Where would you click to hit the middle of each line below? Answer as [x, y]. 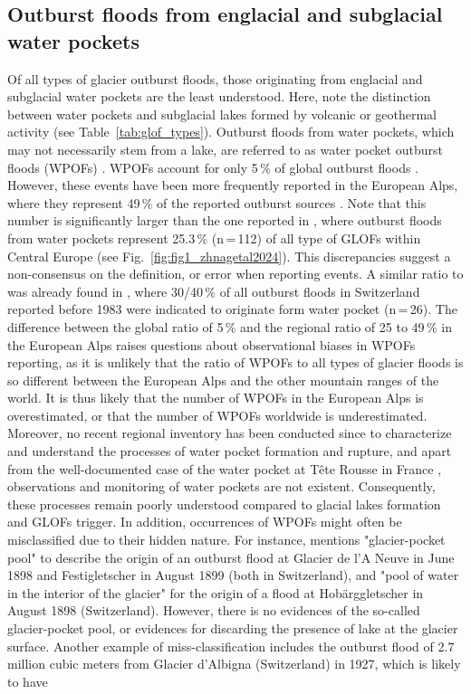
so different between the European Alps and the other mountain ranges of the [223, 380]
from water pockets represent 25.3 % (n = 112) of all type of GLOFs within [214, 238]
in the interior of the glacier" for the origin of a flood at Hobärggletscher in [216, 592]
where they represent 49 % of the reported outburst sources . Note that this [217, 202]
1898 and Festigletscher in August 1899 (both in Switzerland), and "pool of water [233, 575]
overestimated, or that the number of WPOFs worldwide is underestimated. [217, 415]
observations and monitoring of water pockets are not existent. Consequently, [221, 486]
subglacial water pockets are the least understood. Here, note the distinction [219, 96]
